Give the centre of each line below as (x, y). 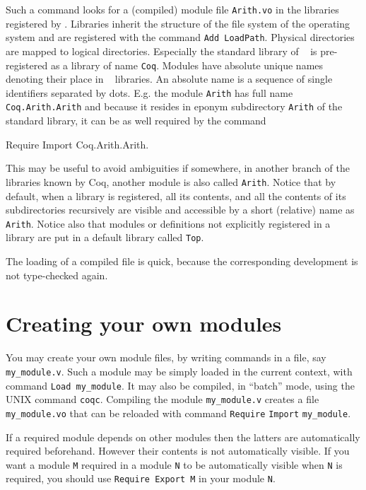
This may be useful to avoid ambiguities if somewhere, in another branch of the (178, 168)
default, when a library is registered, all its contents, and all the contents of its (176, 196)
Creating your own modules (144, 323)
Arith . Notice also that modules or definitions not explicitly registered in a (168, 223)
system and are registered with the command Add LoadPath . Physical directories (180, 37)
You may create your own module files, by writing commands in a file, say (166, 357)
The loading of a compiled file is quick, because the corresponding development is (182, 261)
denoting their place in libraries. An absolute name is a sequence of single (169, 79)
